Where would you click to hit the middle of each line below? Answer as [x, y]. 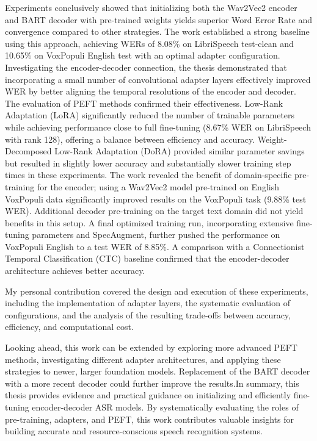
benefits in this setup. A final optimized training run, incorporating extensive [149, 222]
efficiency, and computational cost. [69, 327]
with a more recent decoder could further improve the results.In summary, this [152, 383]
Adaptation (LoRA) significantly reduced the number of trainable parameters [150, 115]
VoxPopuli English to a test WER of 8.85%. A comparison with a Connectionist [155, 246]
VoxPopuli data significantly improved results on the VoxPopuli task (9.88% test [156, 199]
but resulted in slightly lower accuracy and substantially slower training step [148, 163]
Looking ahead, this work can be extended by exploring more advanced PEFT [151, 347]
